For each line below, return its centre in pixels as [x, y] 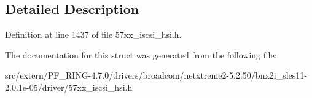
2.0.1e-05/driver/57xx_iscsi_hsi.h [69, 87]
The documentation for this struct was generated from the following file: [141, 54]
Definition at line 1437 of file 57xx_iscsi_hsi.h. [93, 34]
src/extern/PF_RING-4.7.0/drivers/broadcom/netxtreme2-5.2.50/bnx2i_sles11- [156, 75]
